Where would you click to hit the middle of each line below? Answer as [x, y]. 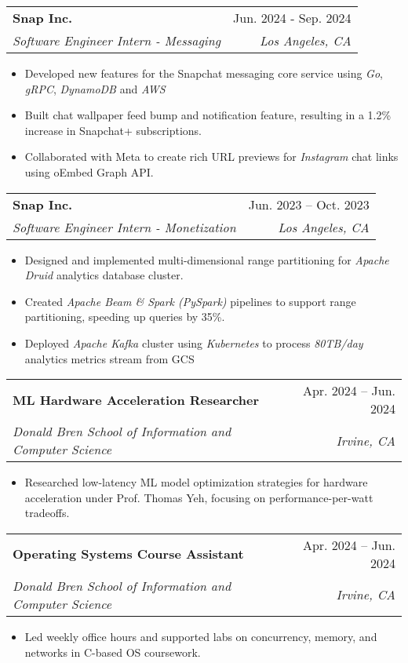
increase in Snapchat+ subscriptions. [113, 130]
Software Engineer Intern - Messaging [117, 40]
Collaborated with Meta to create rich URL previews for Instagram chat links [211, 157]
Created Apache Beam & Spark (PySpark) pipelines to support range [190, 301]
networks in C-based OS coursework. [113, 652]
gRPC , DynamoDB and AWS [95, 88]
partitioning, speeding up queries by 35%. [125, 317]
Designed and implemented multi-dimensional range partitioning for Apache [207, 259]
